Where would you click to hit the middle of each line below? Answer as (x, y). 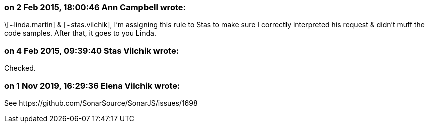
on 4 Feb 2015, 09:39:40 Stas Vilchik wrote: (92, 50)
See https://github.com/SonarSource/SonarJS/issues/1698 (101, 103)
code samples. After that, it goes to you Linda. (80, 33)
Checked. (20, 68)
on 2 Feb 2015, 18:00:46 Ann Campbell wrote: (95, 7)
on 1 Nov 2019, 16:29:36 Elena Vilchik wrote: (92, 86)
